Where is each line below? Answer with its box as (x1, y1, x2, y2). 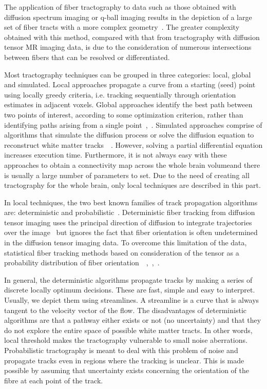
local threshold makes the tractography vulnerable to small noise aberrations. (4, 335, 247, 345)
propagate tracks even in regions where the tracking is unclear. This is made (4, 355, 244, 365)
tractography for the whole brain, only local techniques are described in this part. (4, 180, 261, 190)
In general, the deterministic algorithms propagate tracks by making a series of (4, 274, 253, 285)
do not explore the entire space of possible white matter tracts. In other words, (4, 324, 253, 335)
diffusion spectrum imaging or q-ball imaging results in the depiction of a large (4, 11, 252, 22)
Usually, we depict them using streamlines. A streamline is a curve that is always (4, 295, 259, 305)
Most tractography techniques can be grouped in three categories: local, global (4, 69, 251, 80)
